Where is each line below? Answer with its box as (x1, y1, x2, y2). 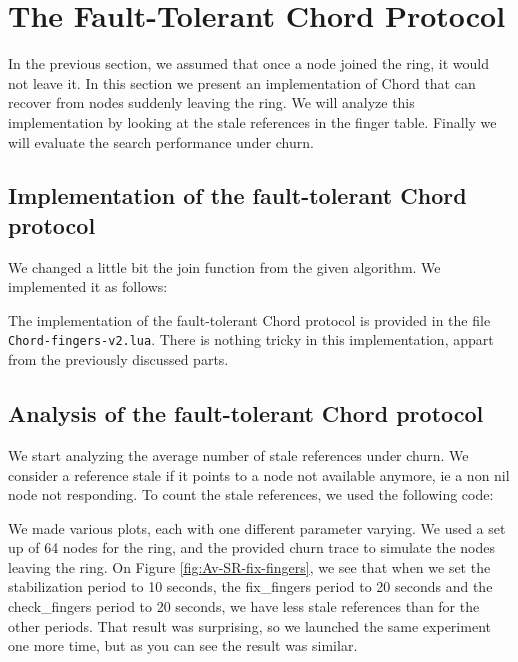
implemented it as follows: (8, 276, 168, 297)
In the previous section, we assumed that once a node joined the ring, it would (8, 53, 490, 74)
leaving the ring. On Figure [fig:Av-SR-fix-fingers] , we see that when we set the (8, 556, 491, 577)
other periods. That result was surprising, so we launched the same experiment (8, 615, 491, 636)
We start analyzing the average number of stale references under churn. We (8, 444, 469, 465)
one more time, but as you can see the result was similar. (8, 635, 358, 656)
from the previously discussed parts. (8, 349, 229, 370)
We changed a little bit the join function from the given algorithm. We (8, 256, 441, 277)
